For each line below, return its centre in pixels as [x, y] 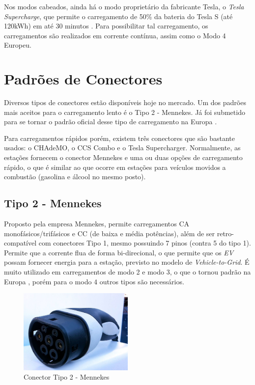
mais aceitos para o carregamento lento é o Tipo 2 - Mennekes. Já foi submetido [125, 112]
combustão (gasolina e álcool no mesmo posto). [75, 177]
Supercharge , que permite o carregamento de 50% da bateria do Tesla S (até [118, 16]
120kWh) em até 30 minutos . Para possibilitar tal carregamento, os [106, 26]
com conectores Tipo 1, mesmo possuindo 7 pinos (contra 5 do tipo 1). [145, 243]
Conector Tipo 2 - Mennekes [67, 377]
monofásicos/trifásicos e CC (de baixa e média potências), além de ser [110, 233]
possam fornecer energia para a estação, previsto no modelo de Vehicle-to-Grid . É [127, 262]
